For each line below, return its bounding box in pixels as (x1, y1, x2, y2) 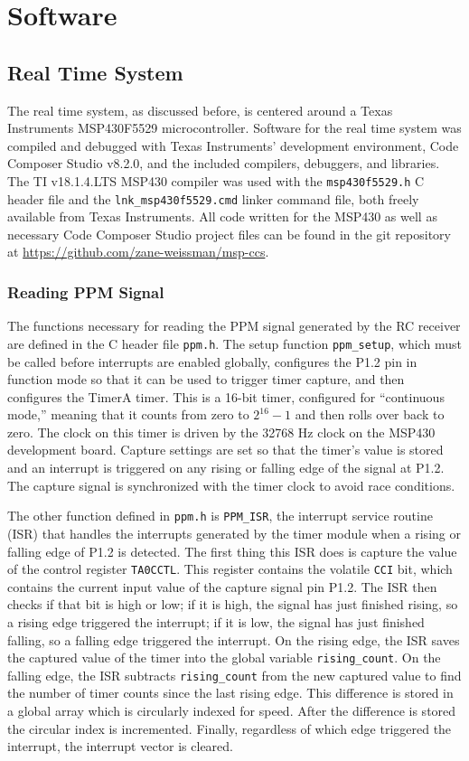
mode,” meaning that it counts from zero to (7, 405, 249, 424)
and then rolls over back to (295, 405, 445, 424)
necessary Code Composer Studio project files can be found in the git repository (7, 224, 451, 243)
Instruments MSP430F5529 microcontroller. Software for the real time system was (7, 118, 462, 137)
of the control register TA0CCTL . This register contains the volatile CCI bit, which (7, 559, 453, 578)
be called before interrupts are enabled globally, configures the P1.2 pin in (7, 352, 417, 371)
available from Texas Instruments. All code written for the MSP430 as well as (7, 207, 437, 226)
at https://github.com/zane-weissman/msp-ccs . (7, 242, 269, 261)
